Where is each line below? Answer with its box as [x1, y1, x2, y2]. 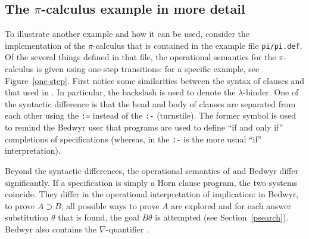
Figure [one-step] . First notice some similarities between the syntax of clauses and [5, 74, 305, 86]
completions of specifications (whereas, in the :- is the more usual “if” [5, 132, 262, 145]
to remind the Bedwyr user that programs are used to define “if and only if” [5, 121, 283, 134]
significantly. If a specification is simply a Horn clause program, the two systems [5, 176, 298, 188]
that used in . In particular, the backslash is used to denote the [5, 86, 236, 98]
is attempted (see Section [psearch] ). [155, 211, 289, 224]
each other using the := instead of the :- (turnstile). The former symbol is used [5, 109, 296, 122]
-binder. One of [243, 86, 299, 98]
